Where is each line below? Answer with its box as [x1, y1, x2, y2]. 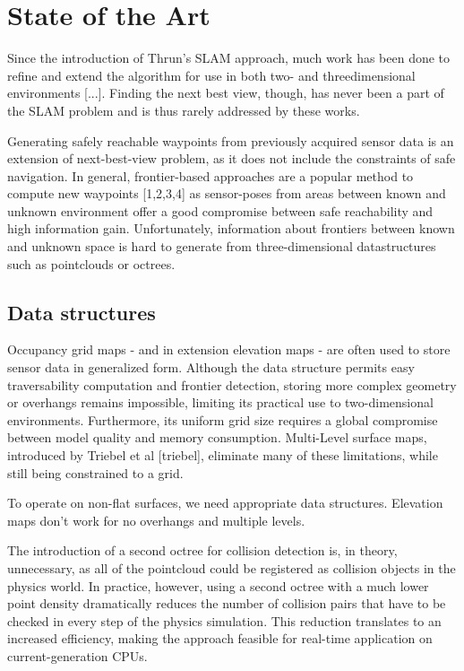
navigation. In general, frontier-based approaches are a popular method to [7, 166, 414, 185]
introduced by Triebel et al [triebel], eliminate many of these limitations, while [7, 446, 438, 465]
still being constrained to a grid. [7, 463, 184, 482]
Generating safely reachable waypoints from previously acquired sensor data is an [7, 131, 454, 150]
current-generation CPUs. [7, 646, 148, 665]
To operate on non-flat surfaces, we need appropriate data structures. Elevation [7, 493, 443, 512]
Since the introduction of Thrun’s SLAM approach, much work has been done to [7, 48, 451, 67]
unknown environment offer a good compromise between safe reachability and [7, 201, 434, 220]
